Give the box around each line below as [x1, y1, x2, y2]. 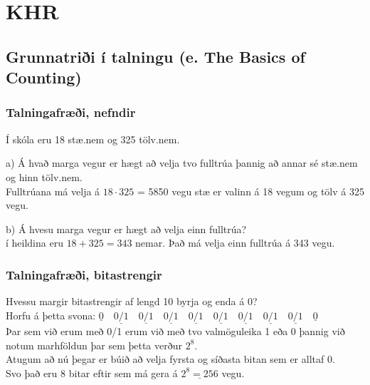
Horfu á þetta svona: [6, 307, 96, 322]
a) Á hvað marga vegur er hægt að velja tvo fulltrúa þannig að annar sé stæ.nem [6, 155, 358, 170]
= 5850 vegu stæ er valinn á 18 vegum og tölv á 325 [137, 183, 364, 198]
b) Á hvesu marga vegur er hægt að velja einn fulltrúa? [6, 221, 247, 236]
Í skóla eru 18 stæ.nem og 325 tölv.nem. [6, 131, 180, 146]
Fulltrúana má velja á [6, 183, 100, 198]
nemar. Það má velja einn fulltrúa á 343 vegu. [135, 235, 335, 250]
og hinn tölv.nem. [6, 169, 83, 184]
